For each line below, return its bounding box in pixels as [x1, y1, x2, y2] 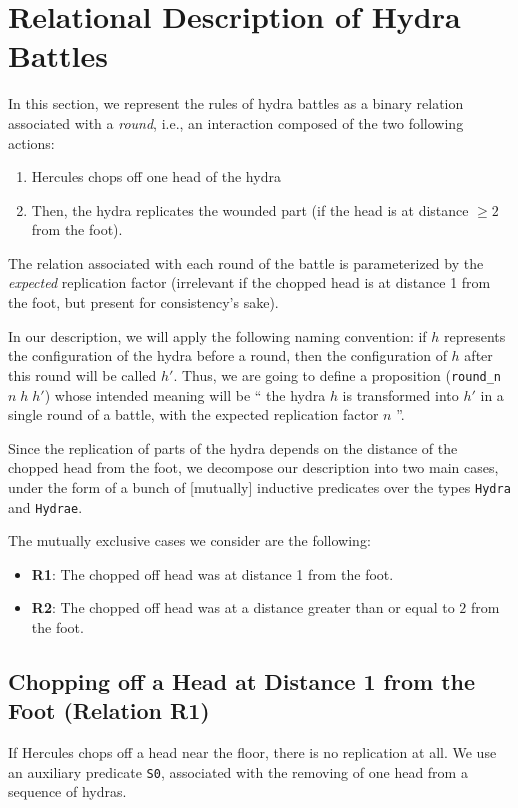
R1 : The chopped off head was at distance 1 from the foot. [31, 563, 394, 584]
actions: [8, 132, 55, 153]
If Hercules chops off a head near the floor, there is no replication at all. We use [8, 742, 497, 763]
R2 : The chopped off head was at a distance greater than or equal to [31, 597, 455, 618]
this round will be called [8, 364, 157, 385]
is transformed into [342, 384, 459, 405]
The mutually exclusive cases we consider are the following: [8, 530, 371, 551]
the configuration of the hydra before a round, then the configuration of [8, 345, 447, 366]
